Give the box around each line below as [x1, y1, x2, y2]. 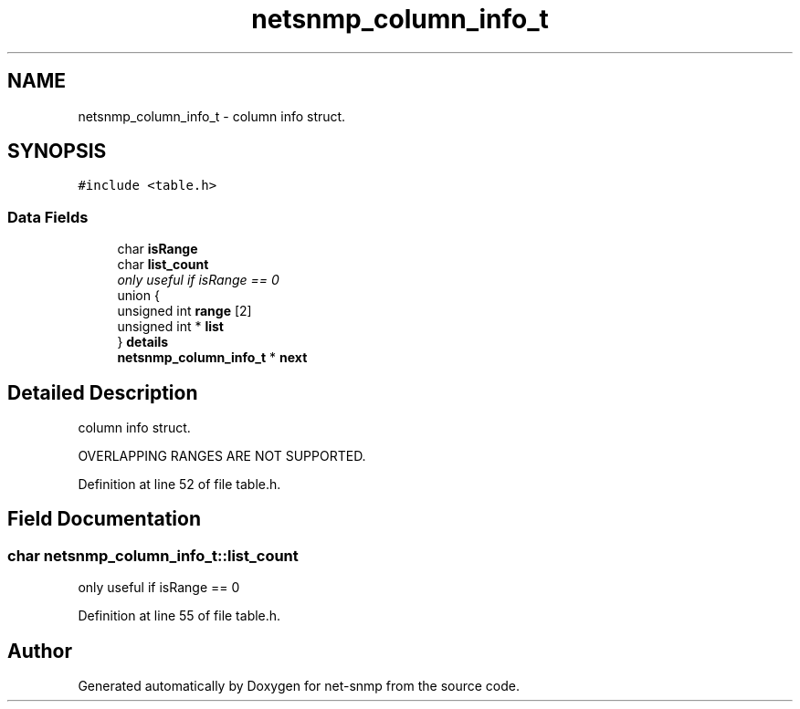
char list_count [117, 256, 209, 273]
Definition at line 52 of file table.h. [78, 476, 281, 493]
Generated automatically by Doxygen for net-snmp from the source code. [78, 678, 521, 694]
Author [7, 639, 72, 662]
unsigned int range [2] [117, 303, 252, 319]
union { [117, 287, 160, 304]
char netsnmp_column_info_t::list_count [7, 546, 299, 565]
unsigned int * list [117, 318, 224, 335]
